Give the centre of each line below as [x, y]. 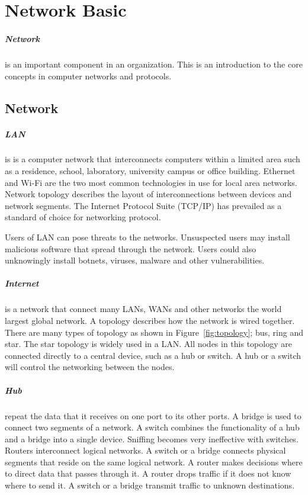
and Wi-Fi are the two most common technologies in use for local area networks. [151, 182]
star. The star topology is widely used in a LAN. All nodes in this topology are [148, 344]
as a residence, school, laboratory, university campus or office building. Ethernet [150, 171]
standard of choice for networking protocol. [83, 217]
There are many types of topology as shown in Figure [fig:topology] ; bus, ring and [154, 332]
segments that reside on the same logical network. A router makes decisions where [154, 462]
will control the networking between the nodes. [90, 367]
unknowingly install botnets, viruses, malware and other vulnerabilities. [135, 260]
